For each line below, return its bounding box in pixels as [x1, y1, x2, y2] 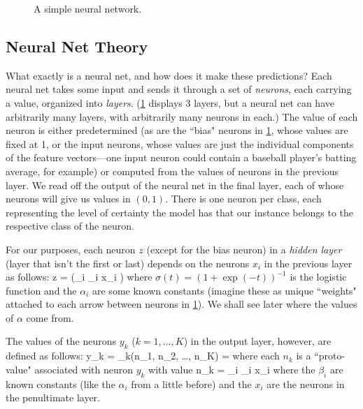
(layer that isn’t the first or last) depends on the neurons [6, 255, 250, 270]
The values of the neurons [6, 334, 117, 348]
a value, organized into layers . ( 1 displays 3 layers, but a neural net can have [6, 95, 334, 110]
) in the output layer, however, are [183, 334, 332, 348]
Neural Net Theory [6, 35, 148, 57]
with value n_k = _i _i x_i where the [148, 362, 315, 376]
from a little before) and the [131, 376, 252, 391]
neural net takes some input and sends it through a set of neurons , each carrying [6, 82, 352, 96]
